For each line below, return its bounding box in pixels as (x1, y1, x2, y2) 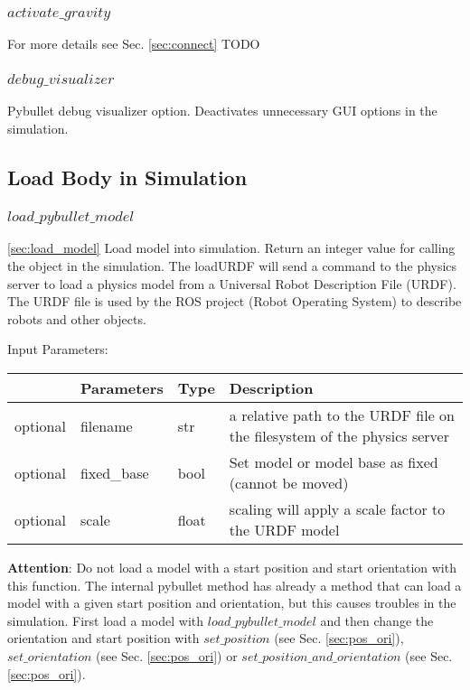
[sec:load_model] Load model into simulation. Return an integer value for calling (7, 238, 456, 257)
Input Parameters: (7, 340, 108, 359)
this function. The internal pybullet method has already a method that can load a (7, 575, 462, 594)
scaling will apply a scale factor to (229, 499, 446, 520)
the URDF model (229, 519, 340, 541)
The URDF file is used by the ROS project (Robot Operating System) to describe (7, 292, 462, 311)
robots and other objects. (7, 309, 146, 328)
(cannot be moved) (229, 472, 349, 494)
